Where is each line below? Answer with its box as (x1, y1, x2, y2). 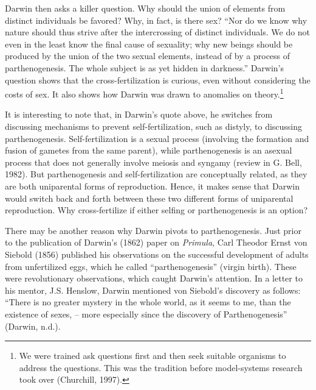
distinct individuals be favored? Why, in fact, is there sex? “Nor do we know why (5, 13, 307, 26)
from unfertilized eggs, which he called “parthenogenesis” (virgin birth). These (5, 260, 297, 272)
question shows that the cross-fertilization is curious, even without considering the (5, 73, 311, 86)
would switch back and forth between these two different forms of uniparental (5, 191, 294, 204)
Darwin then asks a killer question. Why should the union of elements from (5, 2, 286, 14)
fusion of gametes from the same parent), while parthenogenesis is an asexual (5, 144, 292, 157)
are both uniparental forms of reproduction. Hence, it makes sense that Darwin (5, 179, 300, 192)
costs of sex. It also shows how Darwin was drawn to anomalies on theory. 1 (5, 86, 284, 100)
